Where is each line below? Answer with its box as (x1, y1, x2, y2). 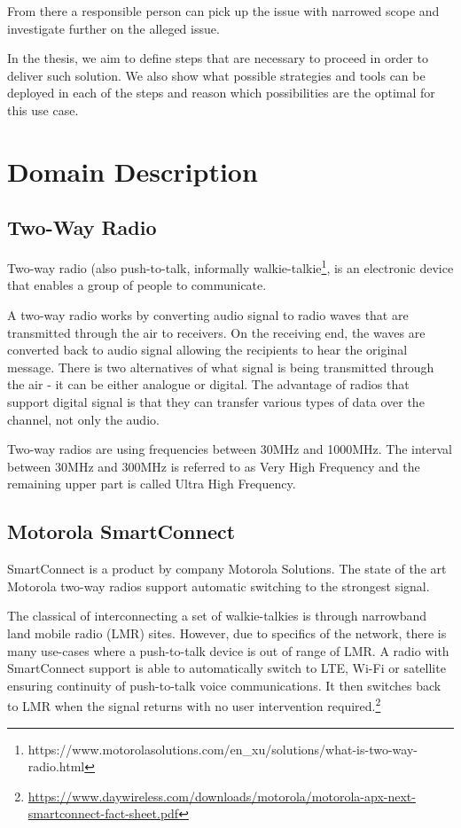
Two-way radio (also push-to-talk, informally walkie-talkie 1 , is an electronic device (7, 256, 454, 277)
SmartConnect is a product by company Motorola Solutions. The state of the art (7, 559, 447, 578)
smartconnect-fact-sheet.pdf (27, 804, 179, 823)
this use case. (7, 100, 79, 119)
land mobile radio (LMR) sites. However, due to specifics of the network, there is (7, 623, 447, 642)
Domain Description (7, 152, 258, 189)
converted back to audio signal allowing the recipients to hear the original (7, 340, 408, 359)
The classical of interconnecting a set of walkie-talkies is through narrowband (7, 606, 427, 625)
